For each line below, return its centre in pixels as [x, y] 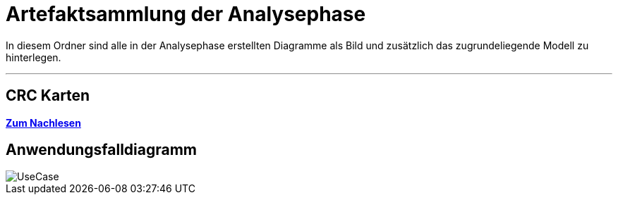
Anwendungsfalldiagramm [102, 150]
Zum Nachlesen [43, 123]
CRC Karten [48, 96]
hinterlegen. [34, 57]
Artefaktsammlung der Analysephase [186, 14]
